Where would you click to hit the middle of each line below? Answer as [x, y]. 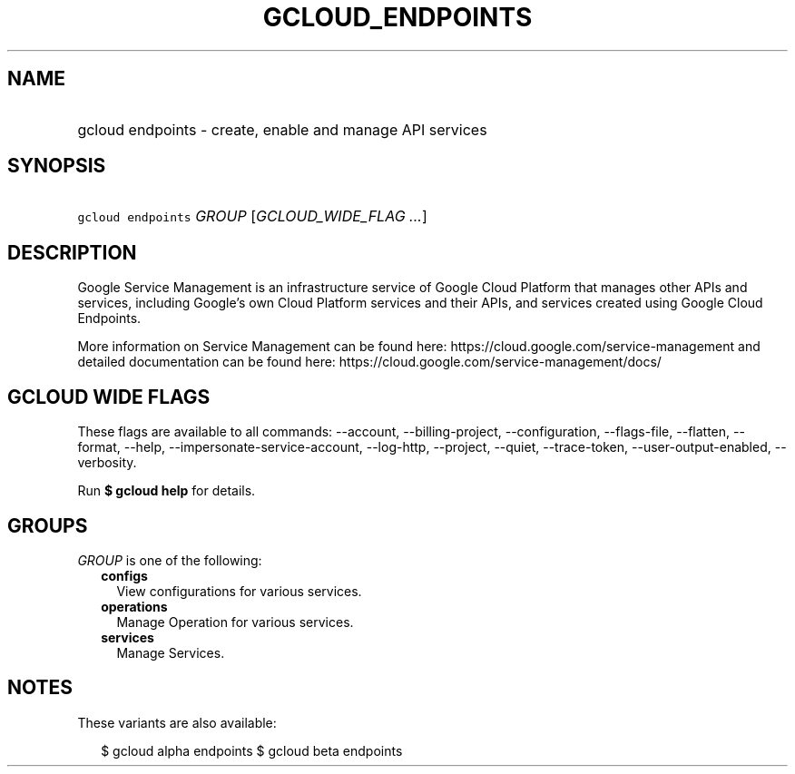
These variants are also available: [177, 722]
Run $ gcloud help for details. [167, 491]
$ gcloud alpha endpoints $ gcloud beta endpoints [252, 750]
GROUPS [48, 525]
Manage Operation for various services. [235, 622]
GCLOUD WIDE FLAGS [109, 397]
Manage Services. [171, 652]
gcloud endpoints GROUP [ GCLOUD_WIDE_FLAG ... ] [252, 216]
